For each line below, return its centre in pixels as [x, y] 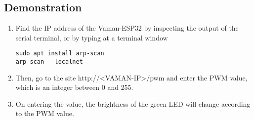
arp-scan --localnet [49, 62]
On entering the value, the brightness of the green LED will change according [133, 103]
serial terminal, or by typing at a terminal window [92, 37]
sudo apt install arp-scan [60, 54]
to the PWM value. [45, 113]
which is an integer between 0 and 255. [74, 87]
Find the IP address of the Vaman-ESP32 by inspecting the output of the [127, 28]
